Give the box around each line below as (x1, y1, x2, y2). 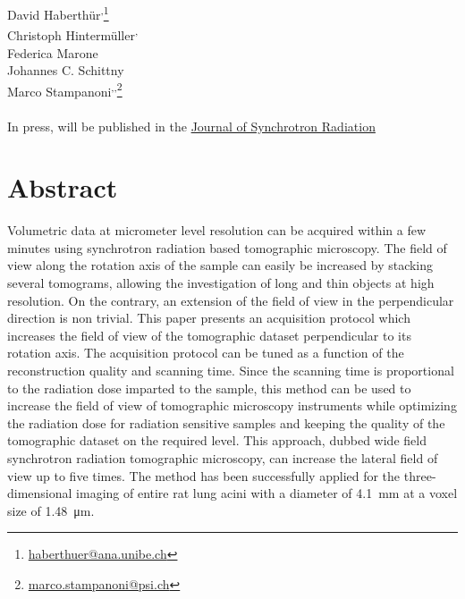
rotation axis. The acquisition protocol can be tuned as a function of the (7, 343, 404, 362)
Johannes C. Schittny (7, 61, 124, 80)
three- (403, 466, 436, 485)
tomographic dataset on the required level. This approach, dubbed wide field (7, 431, 427, 450)
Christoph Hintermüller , (7, 23, 139, 44)
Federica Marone (7, 43, 98, 62)
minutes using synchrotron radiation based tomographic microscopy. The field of (7, 238, 447, 257)
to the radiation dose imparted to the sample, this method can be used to (7, 378, 411, 397)
